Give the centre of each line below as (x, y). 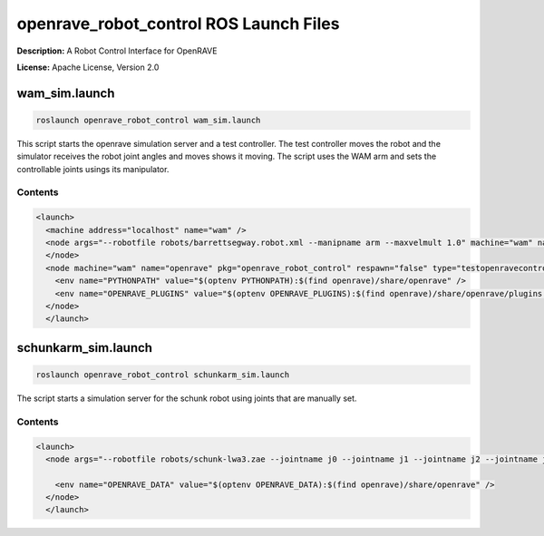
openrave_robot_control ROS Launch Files (178, 24)
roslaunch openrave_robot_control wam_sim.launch (148, 120)
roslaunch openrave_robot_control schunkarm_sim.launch (163, 375)
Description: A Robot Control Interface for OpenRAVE (117, 51)
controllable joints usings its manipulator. (93, 169)
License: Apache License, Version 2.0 (88, 67)
